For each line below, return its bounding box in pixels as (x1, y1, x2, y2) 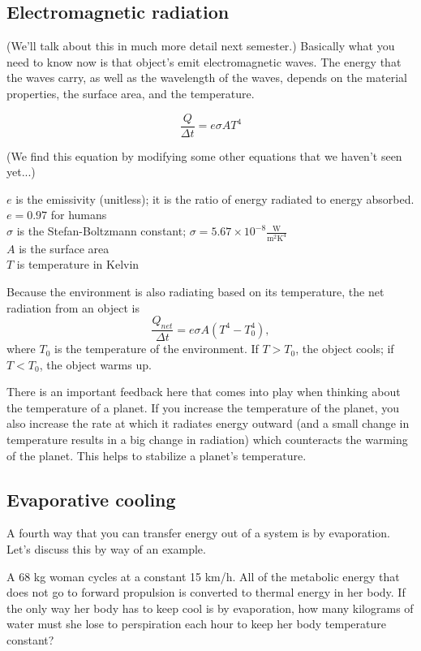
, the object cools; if (295, 340, 394, 357)
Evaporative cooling (6, 486, 176, 511)
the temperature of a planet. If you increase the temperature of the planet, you (6, 399, 400, 416)
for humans (50, 206, 107, 223)
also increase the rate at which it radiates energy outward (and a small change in (6, 415, 410, 432)
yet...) (6, 163, 36, 180)
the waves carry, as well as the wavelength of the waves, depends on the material (6, 69, 407, 86)
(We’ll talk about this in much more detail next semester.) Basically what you (6, 37, 395, 54)
